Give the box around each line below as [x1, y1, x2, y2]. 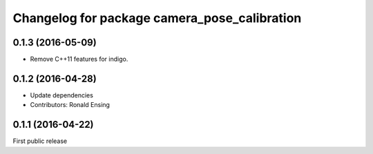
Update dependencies [30, 90, 93, 99]
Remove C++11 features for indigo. [30, 55, 128, 64]
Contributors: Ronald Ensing [30, 101, 111, 109]
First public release [12, 137, 68, 145]
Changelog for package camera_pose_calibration [12, 10, 302, 26]
